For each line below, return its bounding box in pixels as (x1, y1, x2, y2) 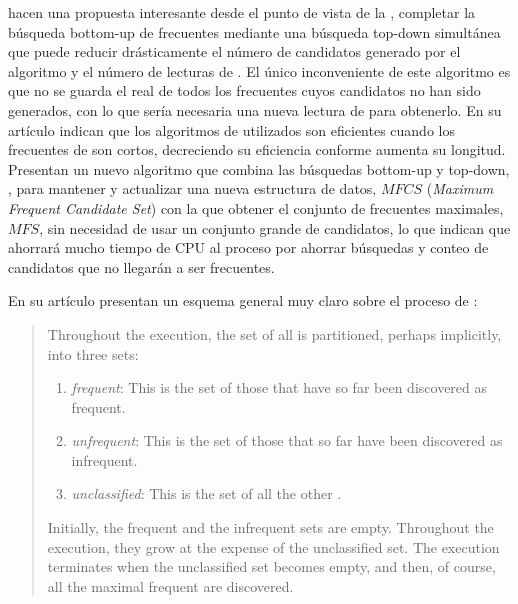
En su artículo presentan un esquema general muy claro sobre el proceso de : (8, 290, 478, 311)
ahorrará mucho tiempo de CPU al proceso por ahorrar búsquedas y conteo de (8, 237, 489, 258)
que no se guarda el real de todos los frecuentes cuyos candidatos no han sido (8, 80, 481, 101)
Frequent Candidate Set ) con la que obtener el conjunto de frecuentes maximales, (8, 197, 504, 218)
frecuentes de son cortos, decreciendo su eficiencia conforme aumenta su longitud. (8, 139, 506, 160)
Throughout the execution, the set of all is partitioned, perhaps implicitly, (47, 323, 502, 344)
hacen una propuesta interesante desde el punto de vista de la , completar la (8, 2, 476, 22)
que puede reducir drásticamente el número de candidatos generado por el (8, 41, 461, 62)
